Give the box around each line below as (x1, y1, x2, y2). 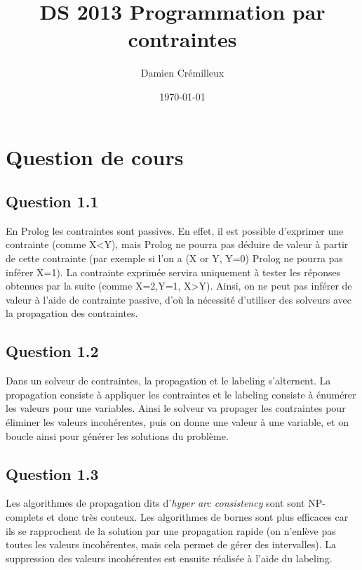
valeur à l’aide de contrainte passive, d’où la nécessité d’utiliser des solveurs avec (6, 292, 352, 306)
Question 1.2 (6, 340, 99, 362)
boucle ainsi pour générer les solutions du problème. (6, 428, 229, 443)
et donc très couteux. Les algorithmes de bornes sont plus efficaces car (46, 510, 349, 524)
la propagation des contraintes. (6, 306, 138, 320)
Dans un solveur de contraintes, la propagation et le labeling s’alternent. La (6, 373, 331, 388)
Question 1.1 (6, 190, 99, 212)
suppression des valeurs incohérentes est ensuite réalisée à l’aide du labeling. (6, 550, 333, 565)
